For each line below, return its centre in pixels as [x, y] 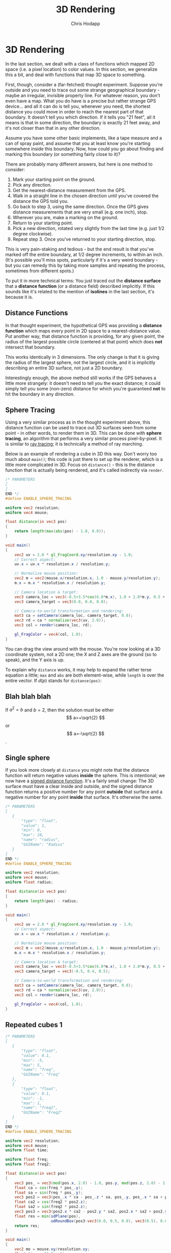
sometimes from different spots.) [40, 271]
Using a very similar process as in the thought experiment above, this [78, 422]
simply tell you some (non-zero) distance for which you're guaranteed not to [85, 388]
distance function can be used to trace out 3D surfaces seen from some [81, 428]
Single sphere [28, 758]
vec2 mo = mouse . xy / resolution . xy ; [52, 1249]
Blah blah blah [28, 697]
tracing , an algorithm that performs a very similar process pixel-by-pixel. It [83, 438]
